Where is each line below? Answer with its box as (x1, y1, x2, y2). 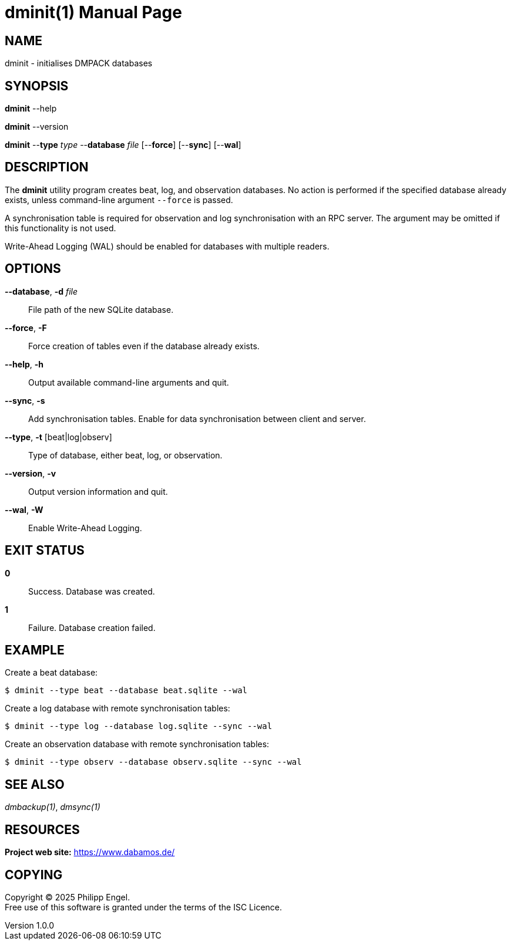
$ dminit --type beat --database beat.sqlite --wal (5, 686, 248, 696)
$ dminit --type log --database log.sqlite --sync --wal (5, 721, 273, 731)
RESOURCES (5, 822, 80, 837)
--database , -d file (5, 286, 78, 296)
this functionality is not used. (5, 222, 116, 233)
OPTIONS (5, 261, 61, 276)
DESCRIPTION (5, 160, 89, 175)
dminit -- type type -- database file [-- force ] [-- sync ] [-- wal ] (5, 140, 241, 150)
